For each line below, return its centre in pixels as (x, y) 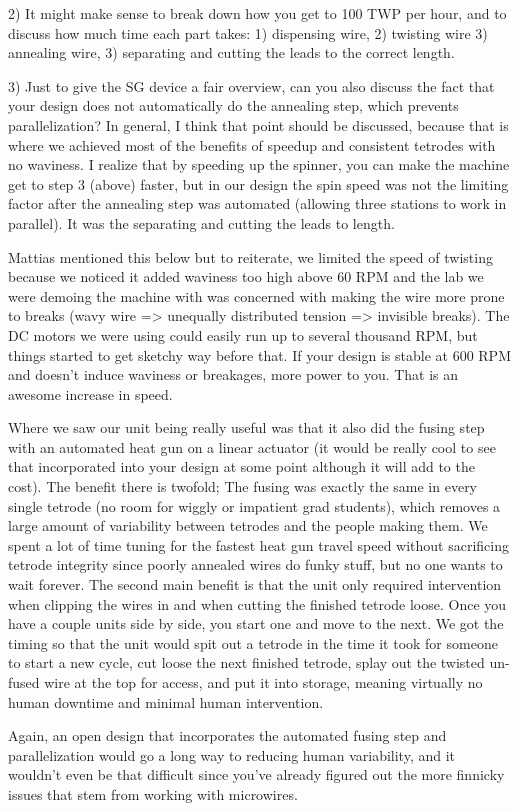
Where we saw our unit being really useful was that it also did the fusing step (246, 427)
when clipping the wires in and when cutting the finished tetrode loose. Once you (257, 603)
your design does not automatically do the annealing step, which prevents (233, 105)
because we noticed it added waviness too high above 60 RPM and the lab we (246, 276)
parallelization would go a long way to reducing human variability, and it (232, 754)
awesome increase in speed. (90, 393)
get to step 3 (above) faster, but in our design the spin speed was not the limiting (258, 183)
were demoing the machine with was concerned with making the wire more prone (256, 295)
